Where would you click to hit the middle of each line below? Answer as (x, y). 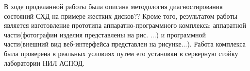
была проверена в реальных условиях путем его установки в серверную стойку (121, 53)
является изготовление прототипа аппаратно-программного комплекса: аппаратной (125, 25)
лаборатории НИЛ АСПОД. (44, 63)
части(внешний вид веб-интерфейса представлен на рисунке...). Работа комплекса (125, 44)
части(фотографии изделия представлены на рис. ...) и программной (105, 34)
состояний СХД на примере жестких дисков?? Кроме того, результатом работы (121, 16)
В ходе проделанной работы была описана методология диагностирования (113, 6)
